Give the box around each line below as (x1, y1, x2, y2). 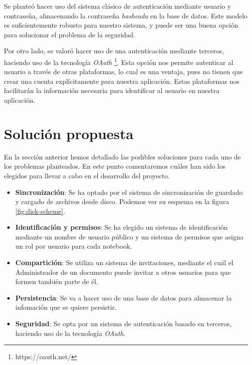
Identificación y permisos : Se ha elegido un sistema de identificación (15, 222, 228, 232)
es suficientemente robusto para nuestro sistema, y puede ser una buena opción (4, 20, 238, 30)
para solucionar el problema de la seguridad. (4, 29, 135, 39)
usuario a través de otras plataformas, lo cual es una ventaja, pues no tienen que (4, 66, 243, 77)
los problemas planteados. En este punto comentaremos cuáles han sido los (4, 161, 226, 171)
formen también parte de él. (15, 276, 98, 286)
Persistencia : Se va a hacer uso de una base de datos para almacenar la (15, 292, 232, 302)
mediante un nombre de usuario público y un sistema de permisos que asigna (15, 231, 244, 241)
